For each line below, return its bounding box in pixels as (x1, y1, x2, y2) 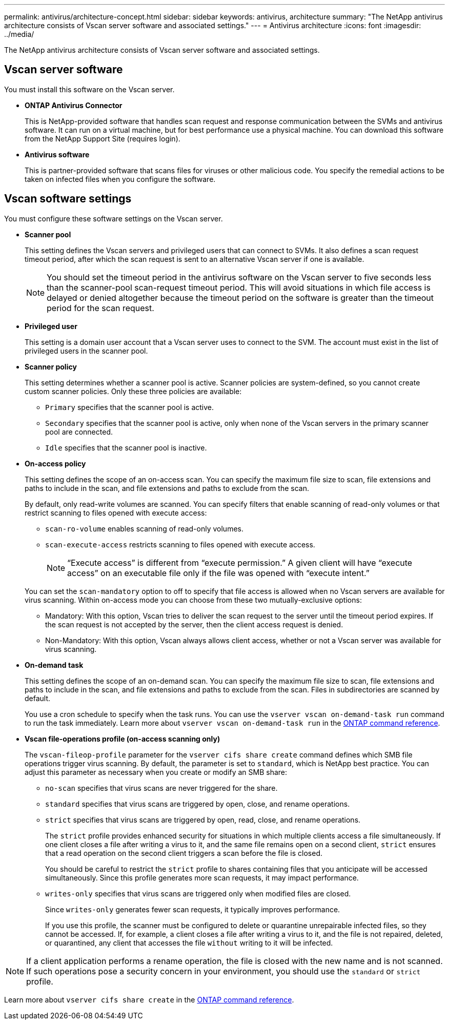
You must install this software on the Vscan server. (4, 85, 175, 94)
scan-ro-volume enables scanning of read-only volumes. (45, 524, 243, 533)
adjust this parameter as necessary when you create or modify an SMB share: (25, 767, 288, 776)
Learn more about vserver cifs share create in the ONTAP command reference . (4, 995, 294, 1004)
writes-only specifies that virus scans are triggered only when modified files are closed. (45, 889, 351, 898)
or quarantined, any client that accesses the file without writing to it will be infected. (45, 938, 333, 947)
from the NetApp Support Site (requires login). (25, 134, 180, 143)
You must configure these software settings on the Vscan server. (4, 214, 223, 223)
